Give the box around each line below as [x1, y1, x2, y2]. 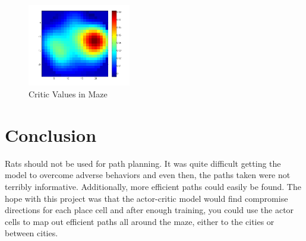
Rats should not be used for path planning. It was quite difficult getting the [5, 157, 281, 169]
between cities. [5, 227, 58, 239]
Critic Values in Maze [29, 88, 108, 100]
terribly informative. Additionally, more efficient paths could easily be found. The [5, 180, 301, 192]
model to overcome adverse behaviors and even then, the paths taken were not [5, 169, 291, 181]
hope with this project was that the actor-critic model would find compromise [5, 192, 288, 204]
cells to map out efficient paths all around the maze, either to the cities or [5, 215, 275, 227]
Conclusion [5, 122, 97, 147]
